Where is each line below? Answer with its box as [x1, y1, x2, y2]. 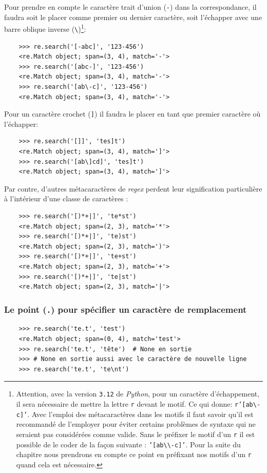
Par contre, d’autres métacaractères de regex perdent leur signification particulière [4, 183, 262, 194]
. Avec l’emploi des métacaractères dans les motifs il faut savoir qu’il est [27, 408, 254, 419]
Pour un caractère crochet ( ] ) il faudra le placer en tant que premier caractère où [4, 108, 261, 119]
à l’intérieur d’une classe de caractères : [4, 193, 128, 204]
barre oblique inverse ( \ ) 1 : [4, 22, 86, 34]
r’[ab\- [234, 401, 261, 409]
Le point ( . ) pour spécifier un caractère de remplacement [4, 302, 247, 315]
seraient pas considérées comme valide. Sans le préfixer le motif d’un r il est [16, 429, 255, 439]
